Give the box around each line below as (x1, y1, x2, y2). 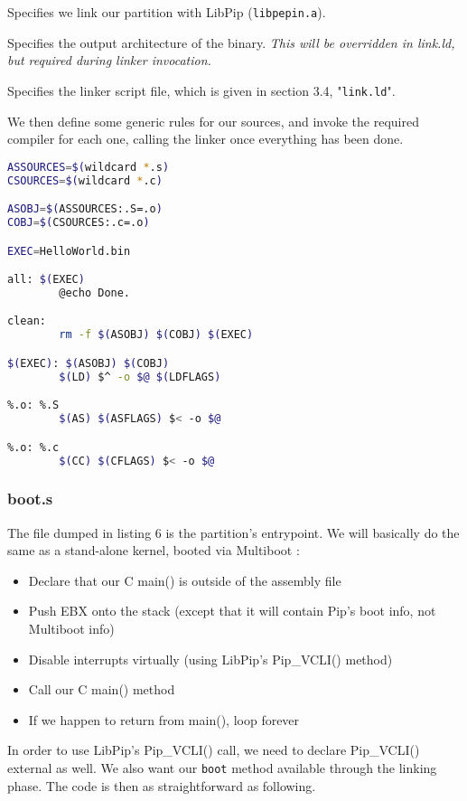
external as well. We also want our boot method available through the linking (7, 758, 437, 777)
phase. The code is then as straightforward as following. (7, 776, 316, 795)
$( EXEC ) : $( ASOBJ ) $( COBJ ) (7, 356, 170, 370)
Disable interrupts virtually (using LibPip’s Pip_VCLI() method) (28, 649, 393, 668)
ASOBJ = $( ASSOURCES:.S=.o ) (7, 203, 163, 216)
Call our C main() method (28, 680, 175, 699)
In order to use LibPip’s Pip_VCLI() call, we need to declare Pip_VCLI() (7, 740, 420, 759)
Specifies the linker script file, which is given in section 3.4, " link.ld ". (7, 80, 396, 99)
